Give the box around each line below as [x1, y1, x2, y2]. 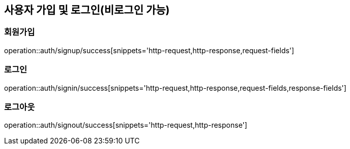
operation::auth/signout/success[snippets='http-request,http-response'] [4, 121, 247, 130]
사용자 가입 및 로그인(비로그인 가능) [4, 4, 170, 16]
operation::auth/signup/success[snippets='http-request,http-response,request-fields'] [4, 46, 295, 55]
